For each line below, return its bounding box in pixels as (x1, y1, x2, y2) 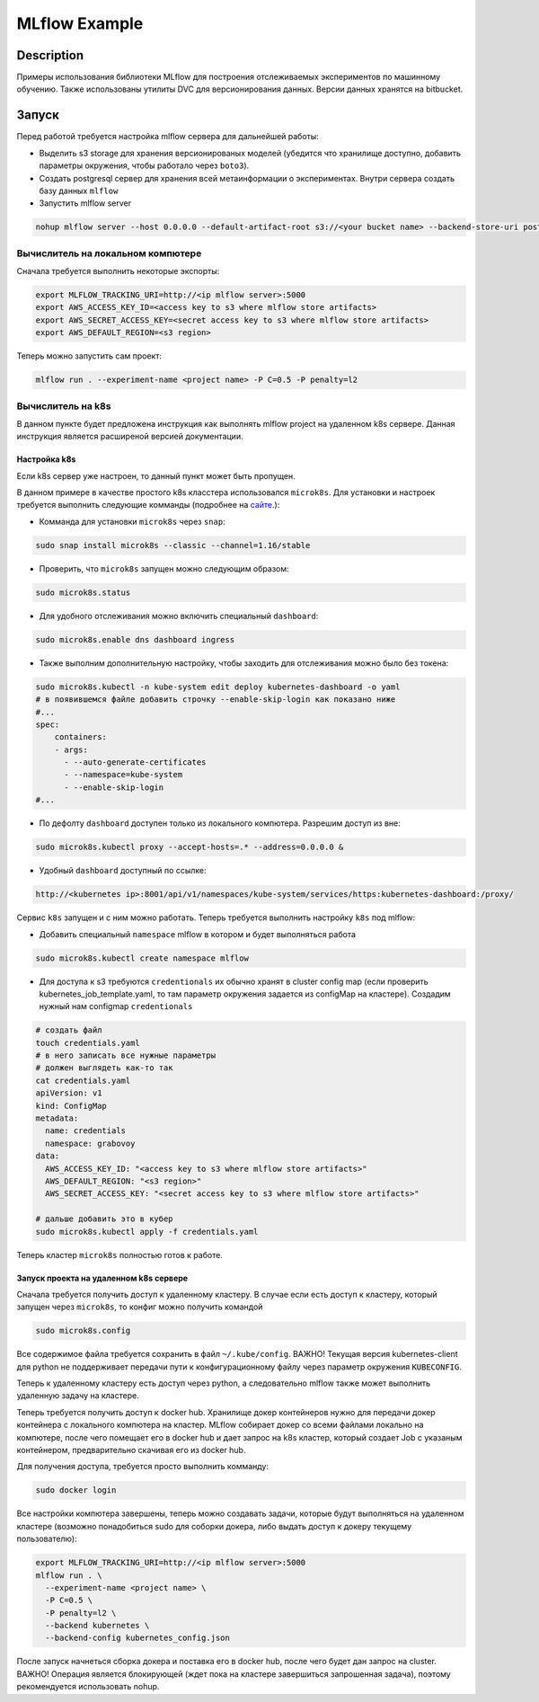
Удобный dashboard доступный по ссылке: (39, 865, 207, 876)
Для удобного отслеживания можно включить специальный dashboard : (39, 610, 319, 621)
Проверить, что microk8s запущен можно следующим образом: (39, 563, 289, 574)
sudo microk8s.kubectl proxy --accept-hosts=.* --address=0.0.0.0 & (35, 842, 344, 853)
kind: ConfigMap (35, 1101, 108, 1111)
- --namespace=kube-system (64, 769, 183, 780)
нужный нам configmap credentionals (39, 1001, 193, 1012)
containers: (54, 732, 108, 742)
